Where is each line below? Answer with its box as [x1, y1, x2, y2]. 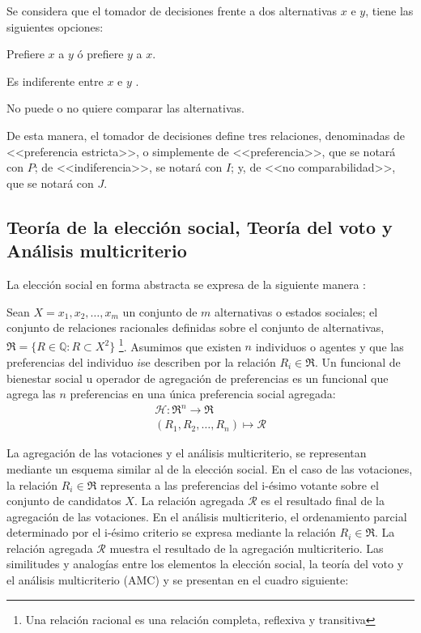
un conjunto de [122, 303, 198, 320]
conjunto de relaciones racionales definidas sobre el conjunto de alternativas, [6, 319, 385, 336]
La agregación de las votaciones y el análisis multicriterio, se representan [6, 444, 367, 461]
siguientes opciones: [6, 18, 104, 35]
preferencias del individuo [6, 353, 134, 370]
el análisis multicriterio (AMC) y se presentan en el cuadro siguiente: [6, 571, 349, 588]
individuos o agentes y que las [255, 338, 404, 355]
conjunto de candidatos [6, 492, 121, 509]
